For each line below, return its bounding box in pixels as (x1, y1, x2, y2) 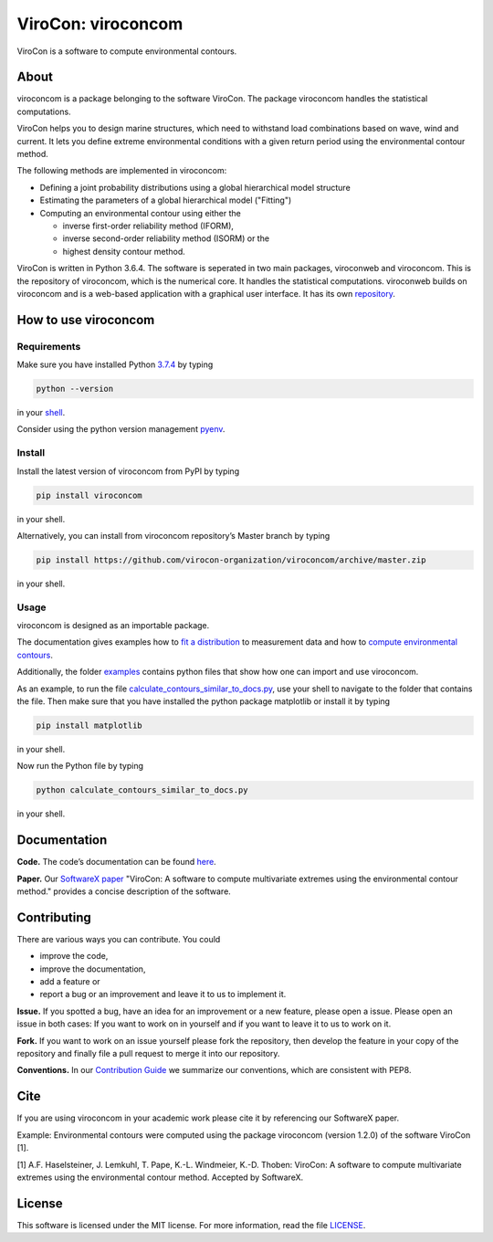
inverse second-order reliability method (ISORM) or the (62, 233, 269, 244)
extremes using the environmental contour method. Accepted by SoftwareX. (16, 1172, 304, 1183)
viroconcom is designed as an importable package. (16, 620, 210, 631)
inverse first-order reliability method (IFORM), (62, 220, 235, 231)
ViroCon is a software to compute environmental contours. (16, 46, 237, 57)
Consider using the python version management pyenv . (16, 424, 226, 435)
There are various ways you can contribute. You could (16, 933, 221, 944)
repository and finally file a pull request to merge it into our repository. (16, 1048, 280, 1059)
